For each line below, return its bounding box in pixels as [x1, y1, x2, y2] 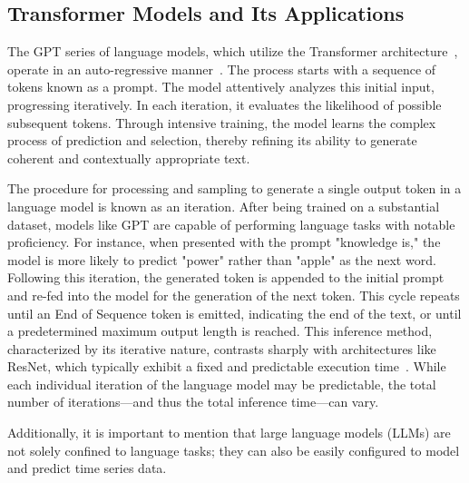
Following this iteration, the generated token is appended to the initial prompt [7, 268, 445, 287]
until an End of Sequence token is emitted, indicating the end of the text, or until [7, 303, 462, 322]
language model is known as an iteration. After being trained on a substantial [7, 196, 440, 215]
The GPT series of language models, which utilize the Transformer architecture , [7, 42, 458, 61]
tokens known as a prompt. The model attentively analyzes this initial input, [7, 77, 435, 96]
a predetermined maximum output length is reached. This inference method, [7, 321, 433, 340]
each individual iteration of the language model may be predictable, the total [7, 374, 436, 393]
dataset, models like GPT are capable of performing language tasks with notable [7, 214, 455, 233]
